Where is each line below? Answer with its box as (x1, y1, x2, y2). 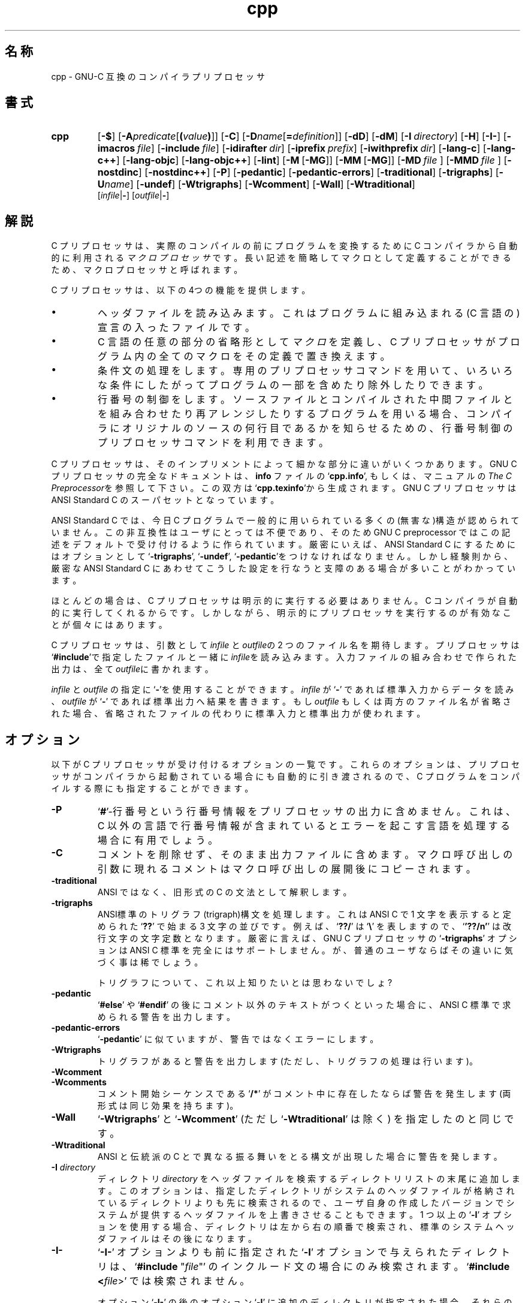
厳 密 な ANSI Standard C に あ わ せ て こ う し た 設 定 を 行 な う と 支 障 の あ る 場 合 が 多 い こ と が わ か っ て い (51, 563, 515, 574)
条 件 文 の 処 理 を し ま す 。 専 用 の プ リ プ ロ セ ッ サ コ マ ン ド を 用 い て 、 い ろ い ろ (98, 365, 513, 377)
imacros (97, 142, 135, 155)
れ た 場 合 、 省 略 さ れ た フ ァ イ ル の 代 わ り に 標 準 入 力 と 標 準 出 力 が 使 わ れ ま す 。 (51, 708, 426, 719)
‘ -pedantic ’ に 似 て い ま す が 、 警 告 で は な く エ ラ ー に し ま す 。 (97, 1034, 379, 1045)
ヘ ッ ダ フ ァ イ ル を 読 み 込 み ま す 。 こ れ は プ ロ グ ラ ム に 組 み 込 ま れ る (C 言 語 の (98, 307, 514, 320)
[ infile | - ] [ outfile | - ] (97, 190, 170, 201)
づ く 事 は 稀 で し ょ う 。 (97, 957, 203, 968)
